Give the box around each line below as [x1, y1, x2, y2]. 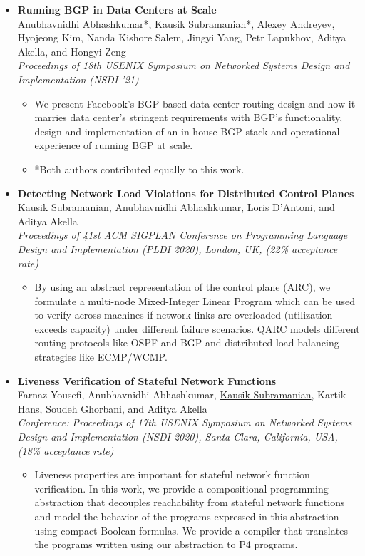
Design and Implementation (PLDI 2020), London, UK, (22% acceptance [17, 241, 338, 256]
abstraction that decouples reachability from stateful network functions [34, 495, 345, 510]
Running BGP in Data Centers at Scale [17, 2, 217, 16]
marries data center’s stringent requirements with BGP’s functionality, [34, 110, 343, 125]
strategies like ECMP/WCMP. [34, 349, 168, 364]
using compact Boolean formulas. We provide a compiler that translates [34, 522, 348, 537]
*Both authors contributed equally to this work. [34, 161, 245, 176]
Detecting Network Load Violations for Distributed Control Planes [17, 185, 354, 200]
